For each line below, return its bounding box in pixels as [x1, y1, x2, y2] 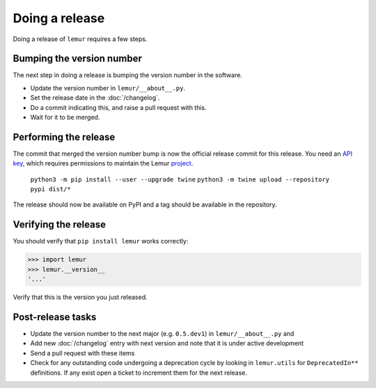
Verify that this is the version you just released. [13, 293, 148, 302]
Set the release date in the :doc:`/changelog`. [30, 94, 160, 102]
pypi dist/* [30, 185, 71, 193]
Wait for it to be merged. [30, 113, 100, 122]
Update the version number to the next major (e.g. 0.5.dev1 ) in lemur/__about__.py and [30, 330, 295, 338]
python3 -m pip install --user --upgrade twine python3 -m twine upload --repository [30, 175, 330, 184]
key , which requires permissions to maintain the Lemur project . [13, 159, 194, 168]
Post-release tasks [13, 311, 97, 323]
